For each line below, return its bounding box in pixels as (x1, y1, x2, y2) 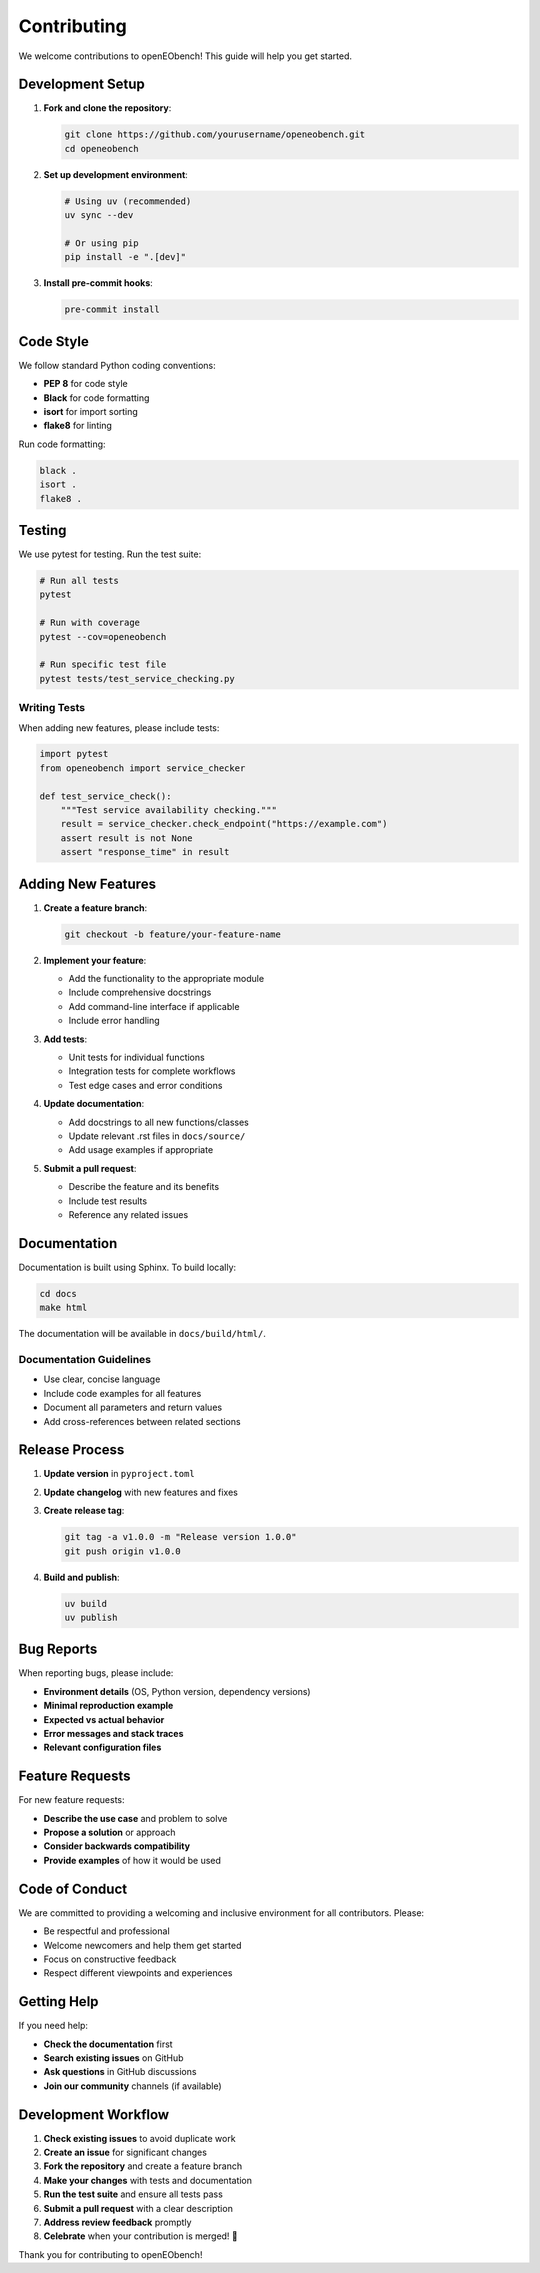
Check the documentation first (43, 2038, 174, 2050)
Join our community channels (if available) (43, 2080, 222, 2092)
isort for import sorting (43, 406, 139, 417)
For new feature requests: (18, 1794, 125, 1806)
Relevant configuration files (43, 1741, 162, 1754)
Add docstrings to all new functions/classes (68, 1116, 249, 1128)
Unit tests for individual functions (68, 1051, 205, 1064)
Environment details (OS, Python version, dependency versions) (43, 1685, 311, 1697)
